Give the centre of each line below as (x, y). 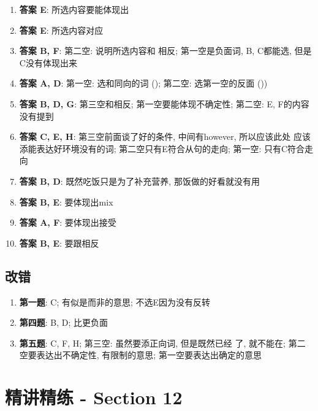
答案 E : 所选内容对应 (61, 30)
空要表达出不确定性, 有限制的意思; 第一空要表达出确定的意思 (140, 355)
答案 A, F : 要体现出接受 (68, 222)
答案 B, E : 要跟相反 (59, 243)
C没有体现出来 (48, 62)
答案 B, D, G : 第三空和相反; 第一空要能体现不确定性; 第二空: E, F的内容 (164, 103)
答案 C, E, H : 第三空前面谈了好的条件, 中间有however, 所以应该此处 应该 (165, 136)
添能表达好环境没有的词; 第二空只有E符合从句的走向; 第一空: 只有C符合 (162, 148)
